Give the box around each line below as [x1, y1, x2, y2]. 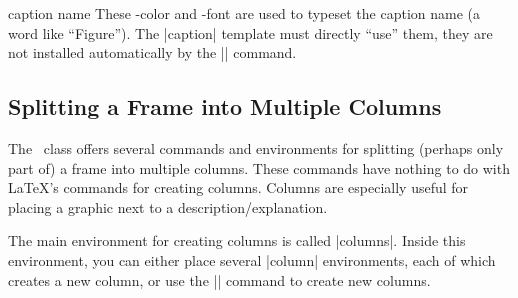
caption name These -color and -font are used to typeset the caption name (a [8, 3, 480, 23]
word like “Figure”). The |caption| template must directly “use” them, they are [8, 22, 493, 43]
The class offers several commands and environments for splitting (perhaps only [8, 137, 504, 158]
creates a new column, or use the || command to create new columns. [8, 269, 431, 290]
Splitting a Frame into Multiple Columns [8, 91, 442, 122]
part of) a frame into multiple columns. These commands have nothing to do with [8, 157, 510, 178]
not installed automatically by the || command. [8, 42, 297, 63]
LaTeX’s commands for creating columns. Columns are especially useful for [8, 177, 469, 198]
